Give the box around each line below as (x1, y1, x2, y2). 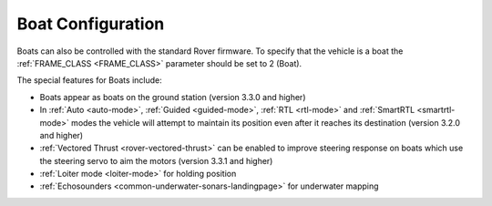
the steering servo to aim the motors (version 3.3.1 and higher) (39, 155, 273, 166)
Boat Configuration (16, 14, 165, 34)
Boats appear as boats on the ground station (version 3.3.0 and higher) (39, 91, 306, 102)
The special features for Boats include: (16, 75, 163, 86)
